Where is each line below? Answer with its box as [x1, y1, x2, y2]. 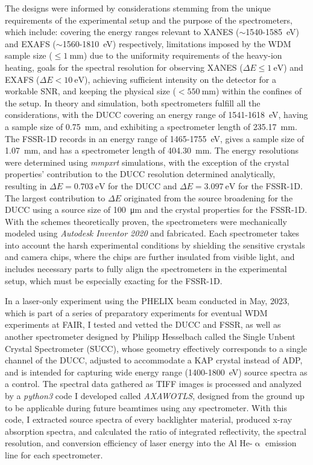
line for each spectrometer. [5, 448, 103, 461]
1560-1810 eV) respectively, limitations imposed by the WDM [62, 37, 291, 50]
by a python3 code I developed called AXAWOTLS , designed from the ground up [5, 389, 305, 402]
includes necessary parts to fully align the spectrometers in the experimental [5, 262, 287, 275]
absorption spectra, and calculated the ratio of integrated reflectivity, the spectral [5, 424, 306, 437]
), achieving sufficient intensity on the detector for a [84, 73, 277, 85]
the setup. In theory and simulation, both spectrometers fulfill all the [5, 96, 261, 109]
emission [265, 437, 297, 449]
